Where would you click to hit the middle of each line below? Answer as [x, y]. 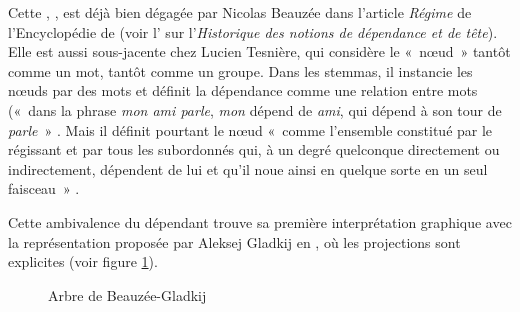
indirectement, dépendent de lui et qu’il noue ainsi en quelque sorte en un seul [248, 168]
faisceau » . [44, 188]
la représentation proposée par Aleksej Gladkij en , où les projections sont [234, 241]
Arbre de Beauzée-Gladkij [127, 294]
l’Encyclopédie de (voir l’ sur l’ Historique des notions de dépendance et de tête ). [253, 31]
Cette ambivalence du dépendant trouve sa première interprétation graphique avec [260, 221]
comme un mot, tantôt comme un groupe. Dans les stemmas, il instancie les [240, 70]
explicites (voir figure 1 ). [83, 261]
